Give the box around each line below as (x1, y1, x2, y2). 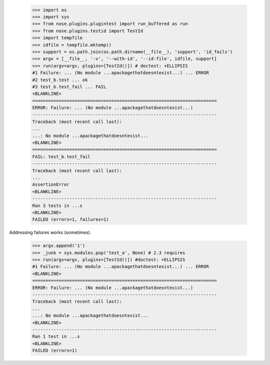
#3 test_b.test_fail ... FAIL (32, 84, 106, 89)
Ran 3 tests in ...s (32, 203, 82, 208)
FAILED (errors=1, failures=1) (32, 217, 109, 222)
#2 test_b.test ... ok (32, 77, 88, 82)
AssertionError (32, 182, 69, 187)
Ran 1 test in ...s (32, 334, 80, 340)
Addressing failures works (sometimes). (9, 230, 91, 236)
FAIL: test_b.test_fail (32, 154, 91, 159)
